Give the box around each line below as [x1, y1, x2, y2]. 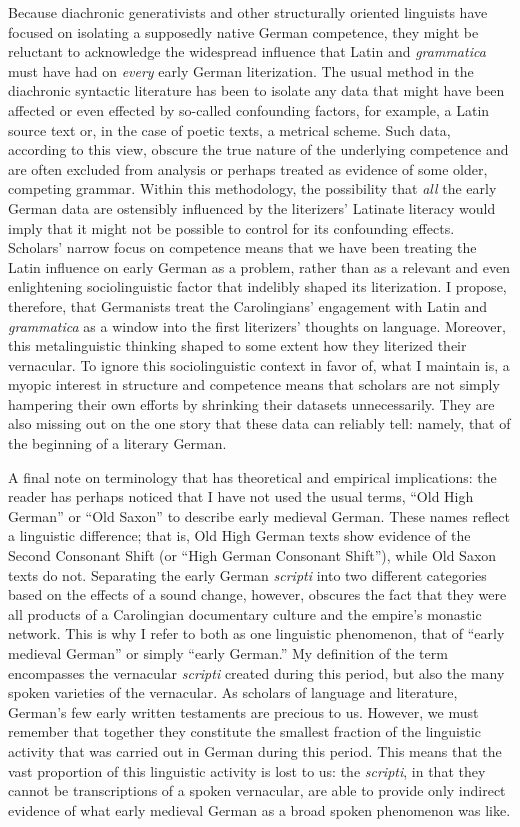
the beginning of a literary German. [8, 433, 227, 454]
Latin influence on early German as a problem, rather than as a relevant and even [8, 256, 510, 277]
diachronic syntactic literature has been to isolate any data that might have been [8, 80, 505, 101]
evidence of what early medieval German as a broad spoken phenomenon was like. [8, 799, 511, 820]
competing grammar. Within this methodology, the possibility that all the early [8, 178, 497, 199]
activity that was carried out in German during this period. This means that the [8, 740, 502, 761]
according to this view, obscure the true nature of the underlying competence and [8, 139, 509, 160]
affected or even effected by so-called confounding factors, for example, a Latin [8, 99, 490, 120]
